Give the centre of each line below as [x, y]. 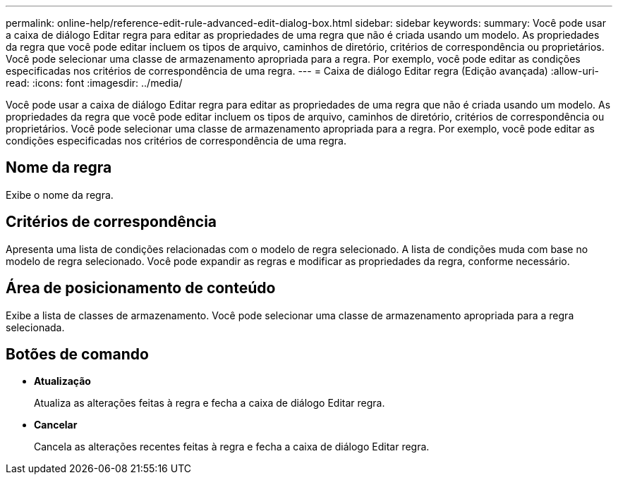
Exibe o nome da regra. [60, 195]
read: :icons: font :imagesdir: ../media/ [94, 83]
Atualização [62, 381]
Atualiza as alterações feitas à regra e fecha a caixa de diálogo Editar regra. [210, 403]
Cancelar [56, 425]
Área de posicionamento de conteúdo [141, 288]
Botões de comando [77, 354]
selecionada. [35, 327]
